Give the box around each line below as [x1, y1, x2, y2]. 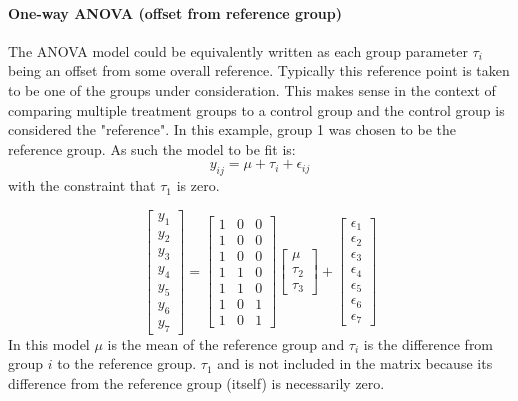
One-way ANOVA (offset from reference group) [8, 2, 342, 23]
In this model [8, 333, 90, 354]
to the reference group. [57, 353, 197, 374]
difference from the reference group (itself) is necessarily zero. [8, 372, 385, 393]
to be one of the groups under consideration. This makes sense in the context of [8, 79, 496, 100]
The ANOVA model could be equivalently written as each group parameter [8, 40, 468, 61]
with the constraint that [8, 175, 156, 196]
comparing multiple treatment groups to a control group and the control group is [8, 99, 505, 120]
